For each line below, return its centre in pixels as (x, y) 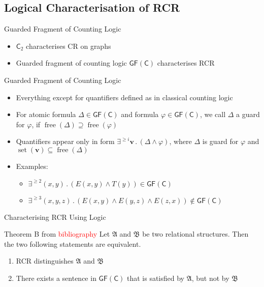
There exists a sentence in (56, 278)
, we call (213, 114)
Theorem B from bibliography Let (57, 234)
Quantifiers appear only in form (65, 141)
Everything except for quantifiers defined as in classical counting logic (124, 97)
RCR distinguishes (45, 261)
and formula (140, 114)
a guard (248, 114)
